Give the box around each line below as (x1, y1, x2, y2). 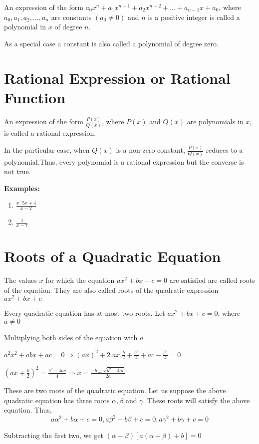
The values (4, 275, 37, 285)
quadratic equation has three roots (4, 395, 110, 405)
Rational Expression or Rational (4, 67, 231, 88)
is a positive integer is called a (148, 11, 240, 22)
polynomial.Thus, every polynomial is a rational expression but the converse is (4, 156, 244, 167)
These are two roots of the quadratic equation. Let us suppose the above (4, 385, 226, 395)
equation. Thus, (4, 405, 52, 415)
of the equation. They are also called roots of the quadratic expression (4, 284, 219, 295)
